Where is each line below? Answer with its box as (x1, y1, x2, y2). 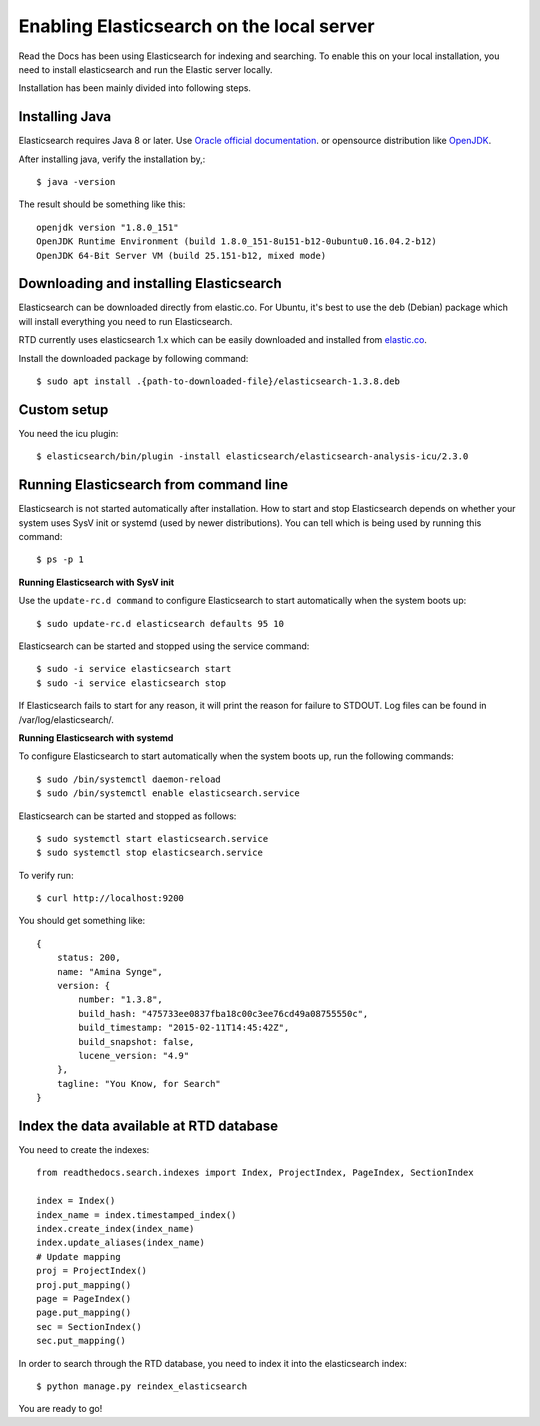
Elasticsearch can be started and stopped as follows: (18, 810, 237, 822)
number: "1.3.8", (78, 994, 164, 1005)
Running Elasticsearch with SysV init (18, 576, 175, 588)
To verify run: (18, 869, 74, 881)
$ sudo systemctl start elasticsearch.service (36, 833, 269, 844)
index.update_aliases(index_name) (36, 1237, 205, 1249)
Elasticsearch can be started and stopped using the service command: (18, 640, 310, 652)
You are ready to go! (18, 1403, 103, 1415)
